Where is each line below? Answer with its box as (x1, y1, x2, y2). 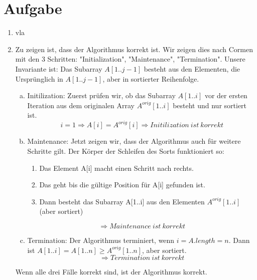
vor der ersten (204, 90, 247, 101)
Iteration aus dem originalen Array (27, 100, 135, 110)
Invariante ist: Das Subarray (15, 63, 102, 74)
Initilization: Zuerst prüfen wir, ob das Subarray (27, 90, 176, 101)
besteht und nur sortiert (173, 100, 247, 110)
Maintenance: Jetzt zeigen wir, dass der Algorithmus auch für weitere (27, 136, 241, 146)
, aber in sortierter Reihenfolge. (102, 73, 199, 84)
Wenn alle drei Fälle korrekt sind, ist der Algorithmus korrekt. (15, 266, 207, 277)
